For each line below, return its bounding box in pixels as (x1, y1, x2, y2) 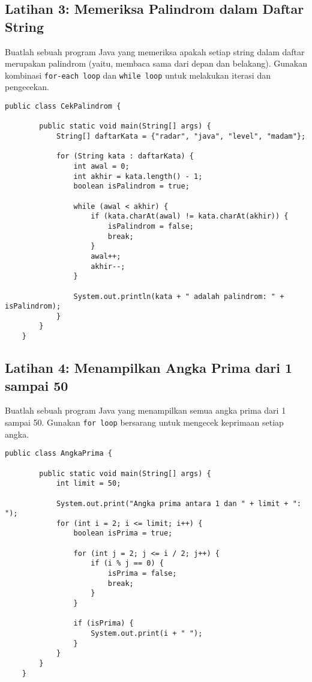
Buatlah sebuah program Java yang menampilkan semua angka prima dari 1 (5, 404, 286, 417)
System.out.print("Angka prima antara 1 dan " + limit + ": (56, 499, 301, 508)
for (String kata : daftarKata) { (56, 152, 194, 161)
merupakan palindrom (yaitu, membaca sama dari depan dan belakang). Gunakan (5, 57, 307, 70)
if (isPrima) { (73, 619, 134, 628)
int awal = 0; (73, 161, 130, 170)
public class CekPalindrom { (5, 102, 121, 111)
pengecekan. (5, 80, 49, 93)
